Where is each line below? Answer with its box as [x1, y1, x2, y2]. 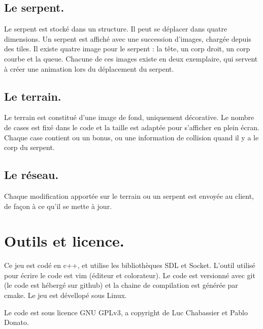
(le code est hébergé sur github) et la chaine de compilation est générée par [4, 280, 238, 290]
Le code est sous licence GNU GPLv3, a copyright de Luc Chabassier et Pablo [4, 307, 248, 317]
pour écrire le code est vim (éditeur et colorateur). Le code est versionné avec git [4, 270, 255, 280]
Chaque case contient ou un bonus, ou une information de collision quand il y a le [4, 132, 259, 142]
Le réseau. [4, 167, 59, 183]
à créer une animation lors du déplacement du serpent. [4, 63, 174, 74]
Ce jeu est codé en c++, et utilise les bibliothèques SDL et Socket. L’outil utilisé [4, 260, 255, 271]
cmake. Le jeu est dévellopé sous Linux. [4, 290, 127, 301]
